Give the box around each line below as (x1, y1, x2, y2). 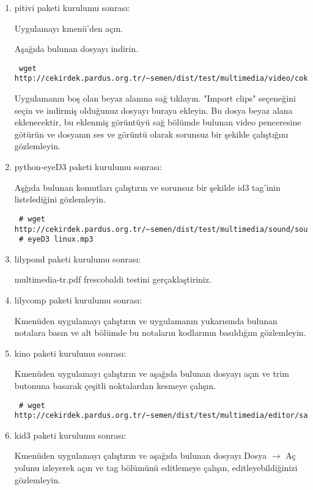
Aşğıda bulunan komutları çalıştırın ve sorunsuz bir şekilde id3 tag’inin (14, 180, 281, 193)
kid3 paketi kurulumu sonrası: (14, 428, 127, 441)
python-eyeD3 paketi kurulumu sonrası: (14, 160, 162, 173)
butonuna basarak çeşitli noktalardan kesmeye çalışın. (14, 379, 216, 392)
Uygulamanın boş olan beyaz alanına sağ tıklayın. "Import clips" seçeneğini (14, 92, 296, 105)
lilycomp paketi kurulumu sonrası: (14, 294, 142, 306)
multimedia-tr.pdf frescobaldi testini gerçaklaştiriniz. (14, 273, 212, 286)
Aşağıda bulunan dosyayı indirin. (14, 42, 138, 55)
